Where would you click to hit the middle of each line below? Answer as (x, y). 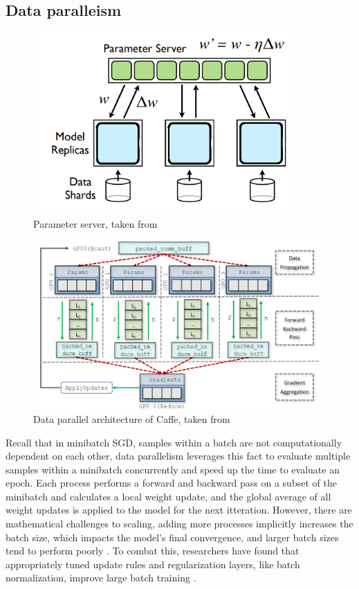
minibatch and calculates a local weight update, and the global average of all (168, 496)
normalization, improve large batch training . (101, 578)
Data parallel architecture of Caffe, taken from (132, 418)
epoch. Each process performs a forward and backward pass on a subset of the (171, 483)
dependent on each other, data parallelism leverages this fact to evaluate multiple (178, 456)
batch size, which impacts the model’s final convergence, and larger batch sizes (172, 537)
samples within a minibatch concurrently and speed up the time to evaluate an (173, 469)
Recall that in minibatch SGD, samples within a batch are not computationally (174, 442)
